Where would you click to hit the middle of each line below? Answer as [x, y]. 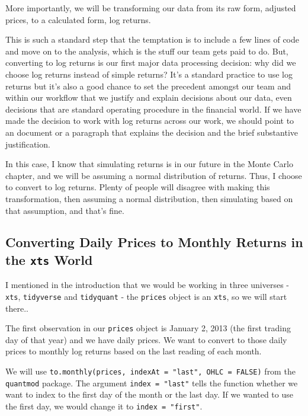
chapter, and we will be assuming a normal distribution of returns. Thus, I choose [154, 175]
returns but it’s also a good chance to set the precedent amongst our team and [148, 86]
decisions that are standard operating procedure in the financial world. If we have [153, 109]
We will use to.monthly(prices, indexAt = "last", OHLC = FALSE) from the [150, 371]
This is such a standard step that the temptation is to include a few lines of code [152, 39]
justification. [28, 144]
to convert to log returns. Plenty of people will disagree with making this [138, 187]
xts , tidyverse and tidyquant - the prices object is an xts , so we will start [146, 296]
